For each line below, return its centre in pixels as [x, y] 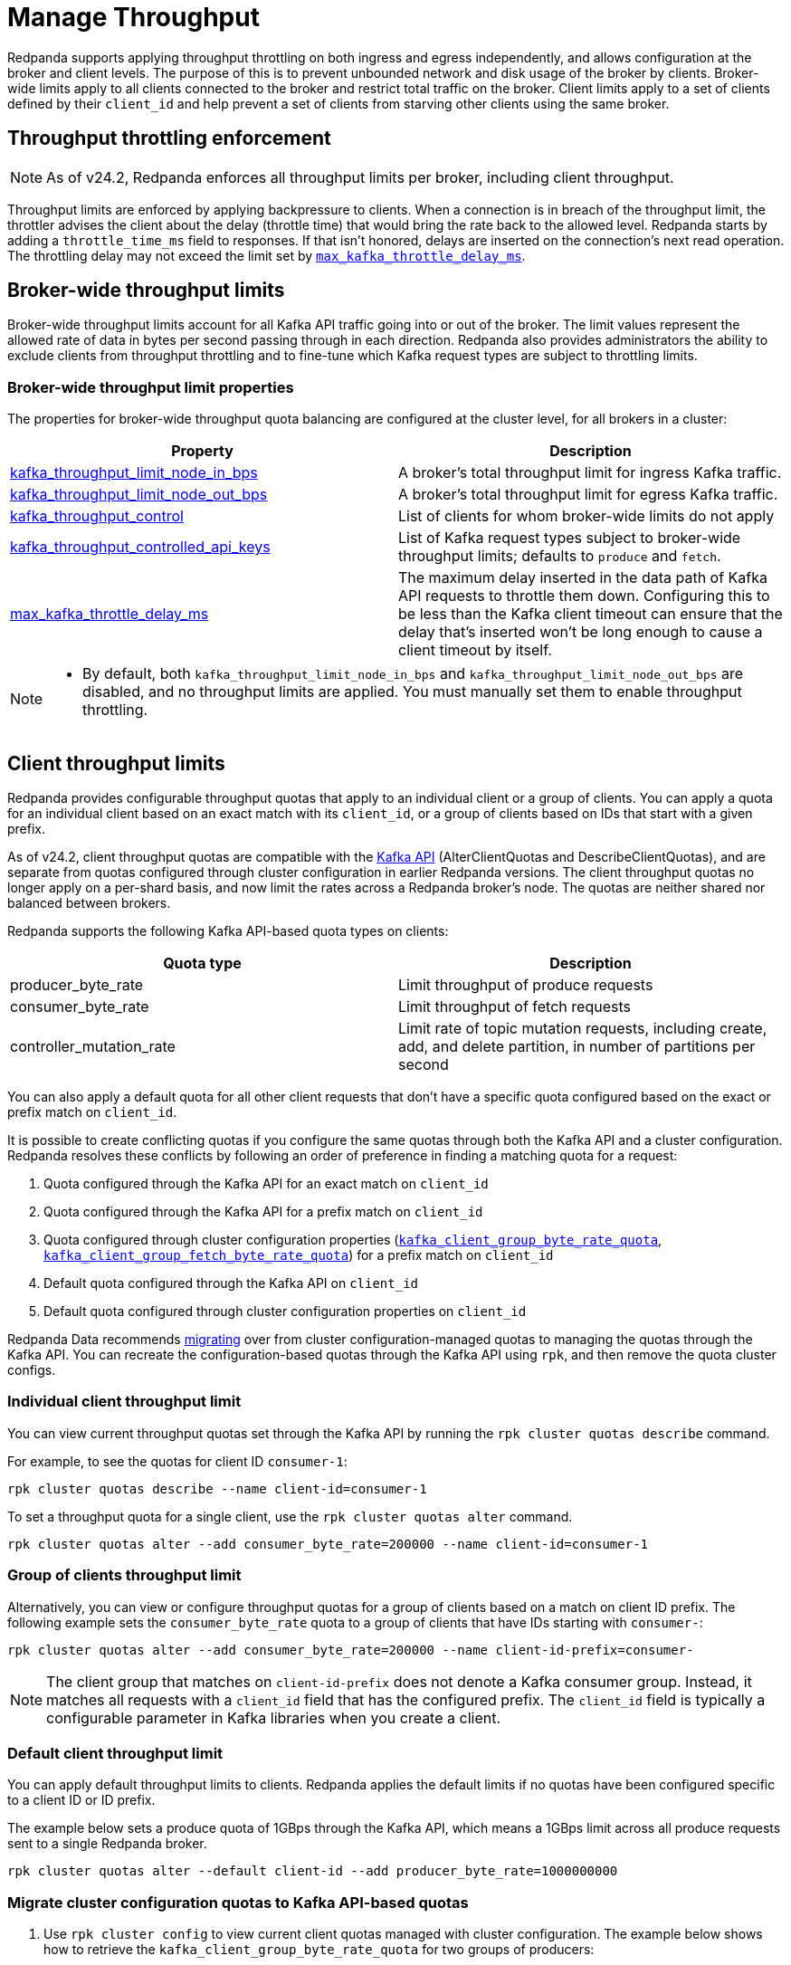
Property [202, 451]
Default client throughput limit [115, 1753]
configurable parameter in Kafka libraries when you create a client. [274, 1717]
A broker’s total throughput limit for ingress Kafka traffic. [590, 473]
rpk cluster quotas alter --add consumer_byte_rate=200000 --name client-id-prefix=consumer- [351, 1650]
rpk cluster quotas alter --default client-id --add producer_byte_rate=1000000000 [313, 1871]
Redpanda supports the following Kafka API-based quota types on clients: [228, 931]
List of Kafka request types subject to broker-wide [570, 538]
